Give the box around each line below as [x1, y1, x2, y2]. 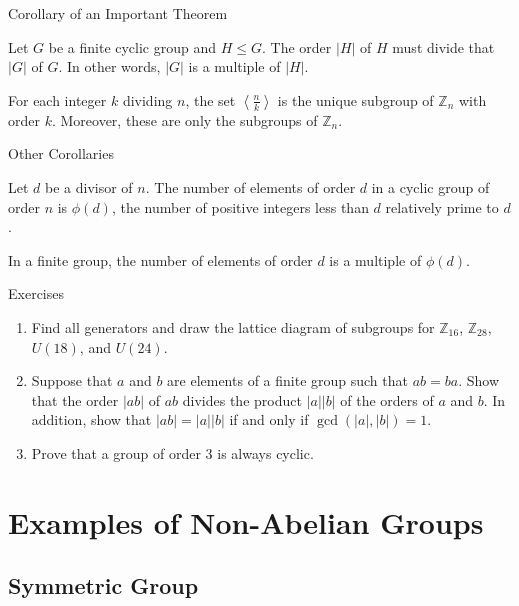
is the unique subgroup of [277, 89, 434, 110]
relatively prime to [385, 196, 499, 217]
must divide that [392, 36, 495, 57]
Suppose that [31, 370, 113, 391]
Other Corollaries [8, 143, 114, 164]
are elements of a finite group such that [167, 370, 408, 391]
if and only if [229, 409, 309, 430]
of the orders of [340, 389, 434, 410]
